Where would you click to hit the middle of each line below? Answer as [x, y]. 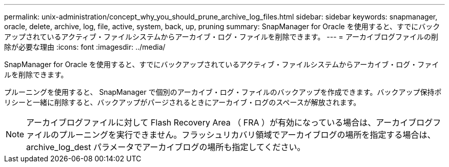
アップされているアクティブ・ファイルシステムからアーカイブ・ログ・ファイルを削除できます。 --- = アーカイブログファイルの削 [221, 37]
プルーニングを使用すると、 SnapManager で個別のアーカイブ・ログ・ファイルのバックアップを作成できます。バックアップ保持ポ [223, 92]
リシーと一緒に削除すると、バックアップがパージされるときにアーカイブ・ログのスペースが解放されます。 [182, 102]
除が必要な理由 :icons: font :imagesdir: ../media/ [85, 47]
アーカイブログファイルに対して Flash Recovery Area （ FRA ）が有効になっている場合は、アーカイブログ [230, 122]
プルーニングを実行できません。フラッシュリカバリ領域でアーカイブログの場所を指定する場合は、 [247, 135]
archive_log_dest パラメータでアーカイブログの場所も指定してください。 [166, 147]
